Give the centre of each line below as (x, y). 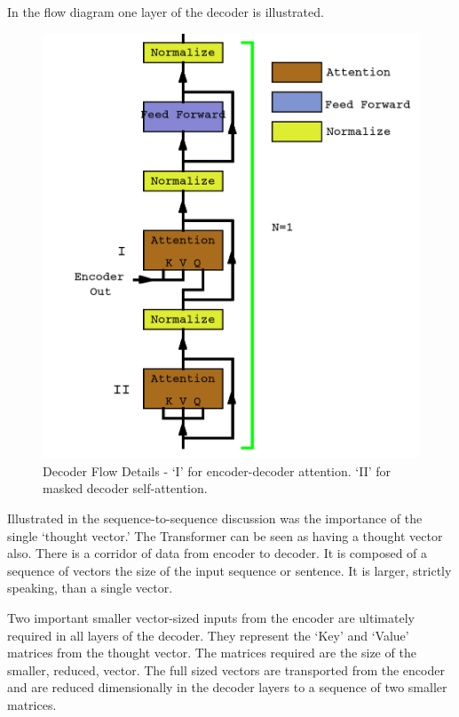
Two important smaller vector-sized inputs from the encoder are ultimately (211, 618)
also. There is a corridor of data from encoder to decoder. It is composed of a (218, 553)
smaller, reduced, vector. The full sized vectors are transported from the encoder (226, 669)
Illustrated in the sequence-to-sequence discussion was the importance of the (215, 518)
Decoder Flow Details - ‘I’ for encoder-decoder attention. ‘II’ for (217, 470)
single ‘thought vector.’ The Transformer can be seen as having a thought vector (225, 535)
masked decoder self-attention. (125, 488)
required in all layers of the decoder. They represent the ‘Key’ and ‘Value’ (208, 635)
